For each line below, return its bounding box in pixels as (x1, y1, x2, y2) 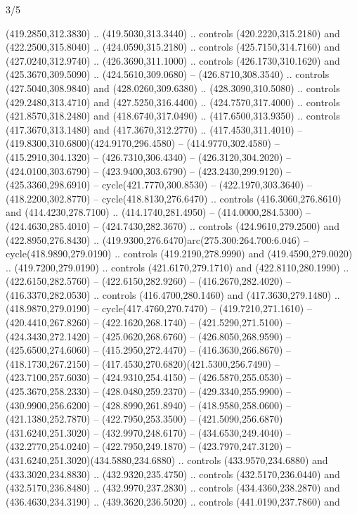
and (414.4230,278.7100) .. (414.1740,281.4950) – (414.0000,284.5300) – (6, 205, 311, 219)
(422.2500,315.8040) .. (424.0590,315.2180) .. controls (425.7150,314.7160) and (6, 39, 340, 54)
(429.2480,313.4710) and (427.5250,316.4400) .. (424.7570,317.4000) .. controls (6, 94, 340, 109)
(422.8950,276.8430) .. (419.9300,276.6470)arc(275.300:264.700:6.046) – (6, 232, 309, 247)
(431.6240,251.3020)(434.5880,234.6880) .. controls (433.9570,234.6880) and (6, 453, 328, 467)
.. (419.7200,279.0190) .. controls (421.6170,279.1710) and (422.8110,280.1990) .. (6, 259, 349, 274)
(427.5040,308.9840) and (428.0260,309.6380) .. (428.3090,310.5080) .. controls (6, 80, 340, 95)
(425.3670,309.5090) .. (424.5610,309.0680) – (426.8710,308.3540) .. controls (6, 67, 330, 82)
